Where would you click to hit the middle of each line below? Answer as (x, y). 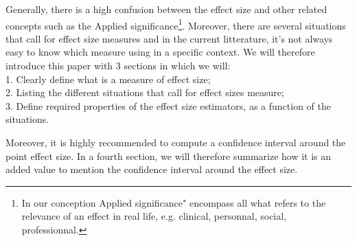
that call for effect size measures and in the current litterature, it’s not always (169, 38)
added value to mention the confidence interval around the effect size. (152, 169)
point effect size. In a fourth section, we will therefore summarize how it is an (169, 156)
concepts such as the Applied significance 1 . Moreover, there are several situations (176, 24)
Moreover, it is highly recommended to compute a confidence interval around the (176, 142)
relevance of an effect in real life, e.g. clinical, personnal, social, (154, 216)
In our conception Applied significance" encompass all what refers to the (174, 202)
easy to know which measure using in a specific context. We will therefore (160, 52)
